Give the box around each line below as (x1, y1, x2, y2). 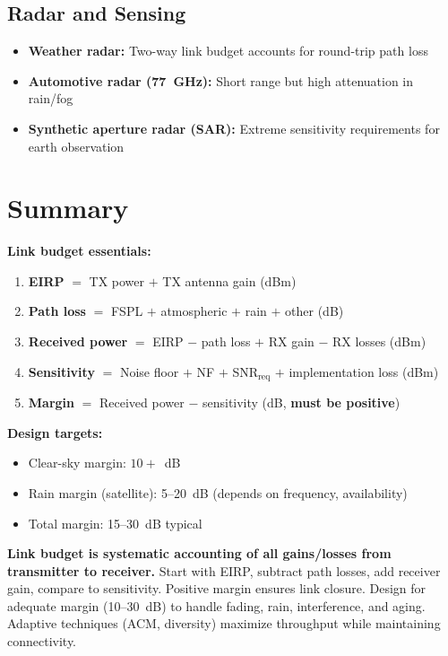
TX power (89, 271, 145, 290)
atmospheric (160, 302, 228, 320)
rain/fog (28, 89, 73, 108)
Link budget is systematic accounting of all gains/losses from (7, 544, 392, 563)
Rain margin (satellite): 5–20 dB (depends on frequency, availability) (28, 483, 408, 502)
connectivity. (7, 632, 77, 651)
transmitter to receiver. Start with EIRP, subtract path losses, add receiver (7, 561, 441, 580)
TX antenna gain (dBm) (162, 271, 297, 290)
